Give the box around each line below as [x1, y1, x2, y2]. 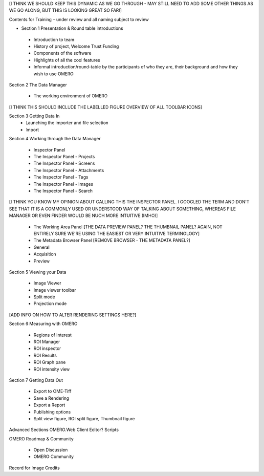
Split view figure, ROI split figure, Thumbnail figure [33, 415, 135, 421]
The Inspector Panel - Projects [33, 154, 95, 160]
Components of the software [33, 50, 91, 56]
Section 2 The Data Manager [9, 82, 67, 87]
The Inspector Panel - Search [33, 188, 93, 194]
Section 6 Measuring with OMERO [9, 321, 78, 327]
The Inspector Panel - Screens [33, 160, 95, 166]
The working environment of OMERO [33, 93, 108, 99]
